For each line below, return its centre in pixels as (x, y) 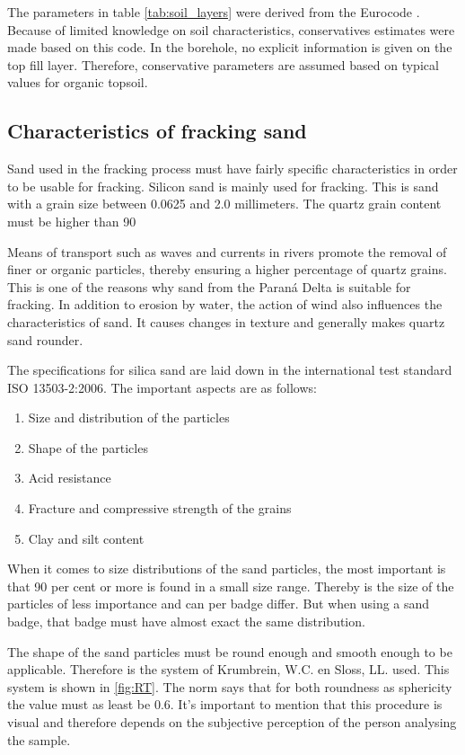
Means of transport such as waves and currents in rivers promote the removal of (227, 251)
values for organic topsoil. (78, 82)
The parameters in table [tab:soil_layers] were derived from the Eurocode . (214, 12)
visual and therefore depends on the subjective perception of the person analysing (232, 722)
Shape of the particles (88, 447)
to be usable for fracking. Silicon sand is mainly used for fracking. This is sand (223, 186)
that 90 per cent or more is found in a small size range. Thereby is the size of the (231, 586)
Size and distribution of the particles (129, 417)
